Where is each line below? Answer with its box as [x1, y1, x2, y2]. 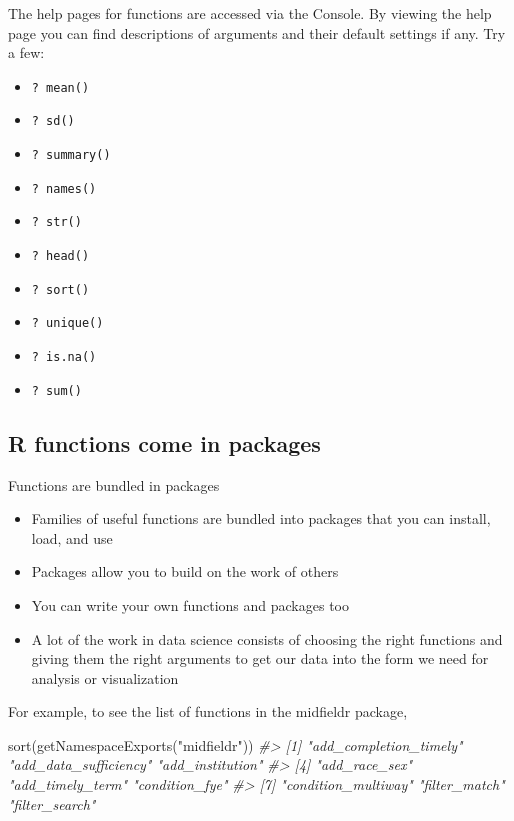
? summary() [31, 148, 111, 163]
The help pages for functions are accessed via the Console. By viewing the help [8, 3, 492, 23]
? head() [31, 249, 90, 264]
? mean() [31, 80, 90, 95]
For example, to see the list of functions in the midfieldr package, [8, 701, 408, 722]
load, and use [31, 527, 113, 548]
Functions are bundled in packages [8, 474, 220, 495]
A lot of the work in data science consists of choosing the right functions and [31, 628, 503, 649]
